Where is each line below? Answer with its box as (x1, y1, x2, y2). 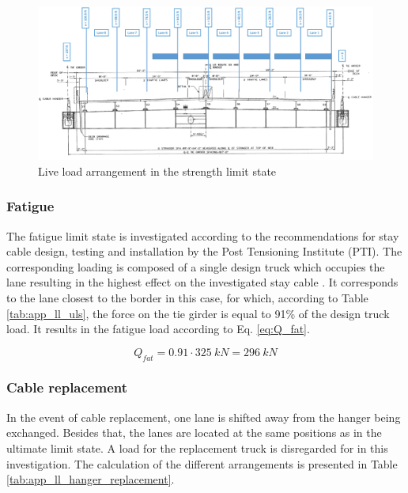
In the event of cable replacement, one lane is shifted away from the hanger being (6, 408, 401, 425)
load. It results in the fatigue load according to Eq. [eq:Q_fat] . (6, 320, 310, 337)
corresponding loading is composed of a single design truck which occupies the (6, 258, 385, 275)
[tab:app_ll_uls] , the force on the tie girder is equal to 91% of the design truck (6, 305, 390, 321)
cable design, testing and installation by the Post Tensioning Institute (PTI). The (6, 243, 402, 260)
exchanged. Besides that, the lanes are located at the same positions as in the (6, 424, 382, 441)
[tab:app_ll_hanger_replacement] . (6, 471, 175, 487)
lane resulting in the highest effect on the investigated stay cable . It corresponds (6, 274, 399, 290)
